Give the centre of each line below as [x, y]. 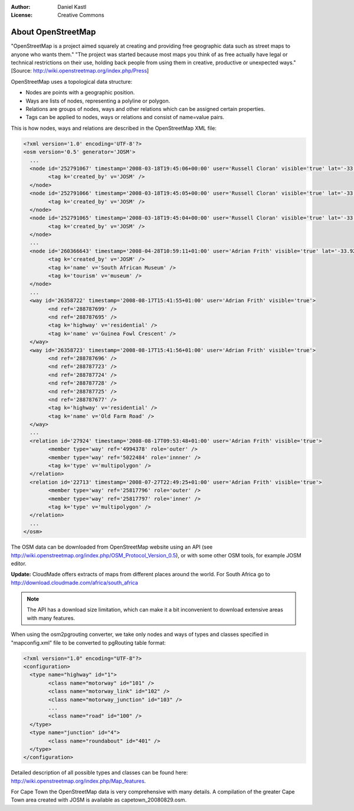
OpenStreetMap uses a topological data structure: [72, 81]
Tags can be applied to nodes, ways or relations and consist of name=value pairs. [125, 117]
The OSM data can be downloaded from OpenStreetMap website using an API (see [112, 547]
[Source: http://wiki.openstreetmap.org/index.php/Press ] [80, 71]
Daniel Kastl [72, 7]
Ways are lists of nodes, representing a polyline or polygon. [98, 101]
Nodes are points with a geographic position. [80, 93]
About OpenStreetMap [53, 32]
